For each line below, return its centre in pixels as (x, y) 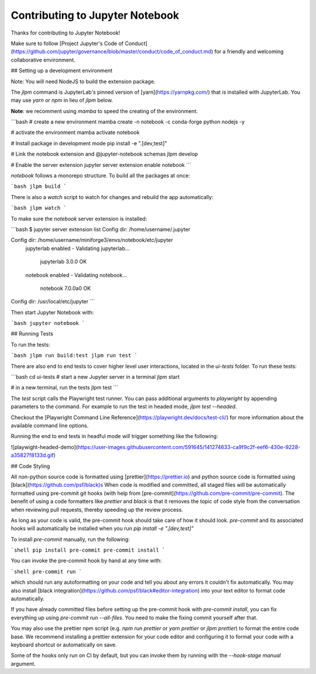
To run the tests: (30, 344)
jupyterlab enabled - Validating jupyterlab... (78, 248)
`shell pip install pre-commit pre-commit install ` (88, 550)
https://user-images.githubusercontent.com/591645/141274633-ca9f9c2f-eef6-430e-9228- (189, 447)
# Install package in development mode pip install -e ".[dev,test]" (89, 143)
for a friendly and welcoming (249, 52)
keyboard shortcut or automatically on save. (64, 645)
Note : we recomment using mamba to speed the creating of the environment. (104, 111)
